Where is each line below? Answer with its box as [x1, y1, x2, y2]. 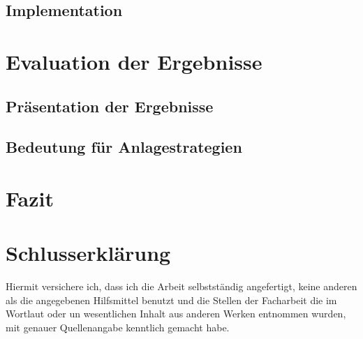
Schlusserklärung [6, 239, 171, 267]
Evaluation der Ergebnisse [6, 47, 262, 75]
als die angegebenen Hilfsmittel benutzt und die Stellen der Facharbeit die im [6, 292, 337, 307]
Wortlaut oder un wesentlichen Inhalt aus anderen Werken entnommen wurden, [6, 306, 346, 321]
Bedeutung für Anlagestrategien [6, 136, 242, 158]
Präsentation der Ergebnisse [6, 95, 214, 116]
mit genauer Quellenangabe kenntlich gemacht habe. [6, 320, 230, 334]
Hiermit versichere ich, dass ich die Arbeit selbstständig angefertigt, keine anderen [6, 279, 357, 294]
